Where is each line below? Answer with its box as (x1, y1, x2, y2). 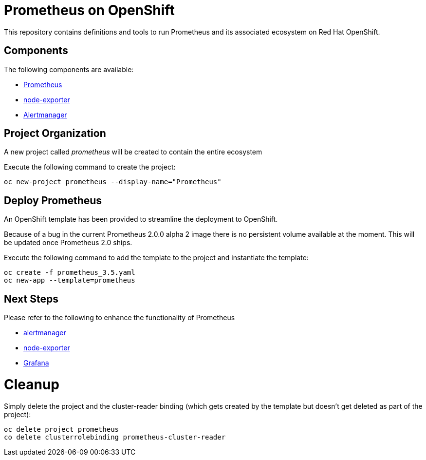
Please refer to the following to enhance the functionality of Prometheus (4, 313, 235, 322)
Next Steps (4, 292, 58, 305)
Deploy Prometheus (4, 194, 102, 207)
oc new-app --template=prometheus (4, 276, 135, 285)
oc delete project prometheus (4, 425, 119, 433)
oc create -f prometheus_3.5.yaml (4, 268, 135, 277)
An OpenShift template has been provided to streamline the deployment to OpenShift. (4, 215, 278, 224)
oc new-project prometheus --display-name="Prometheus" (4, 178, 222, 186)
